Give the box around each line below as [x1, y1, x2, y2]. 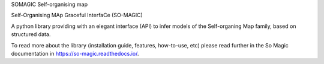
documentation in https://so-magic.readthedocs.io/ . [11, 50, 139, 57]
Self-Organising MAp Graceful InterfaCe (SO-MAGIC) [11, 12, 143, 19]
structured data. [11, 31, 51, 38]
